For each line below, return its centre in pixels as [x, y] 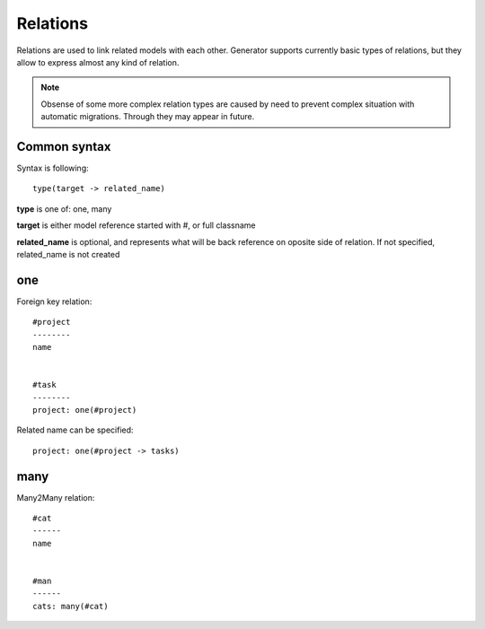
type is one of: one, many [64, 209]
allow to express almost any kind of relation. [98, 62]
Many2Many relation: [56, 497]
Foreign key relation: [54, 301]
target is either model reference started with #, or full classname [136, 225]
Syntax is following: [53, 168]
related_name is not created [68, 254]
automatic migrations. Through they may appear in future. [148, 117]
